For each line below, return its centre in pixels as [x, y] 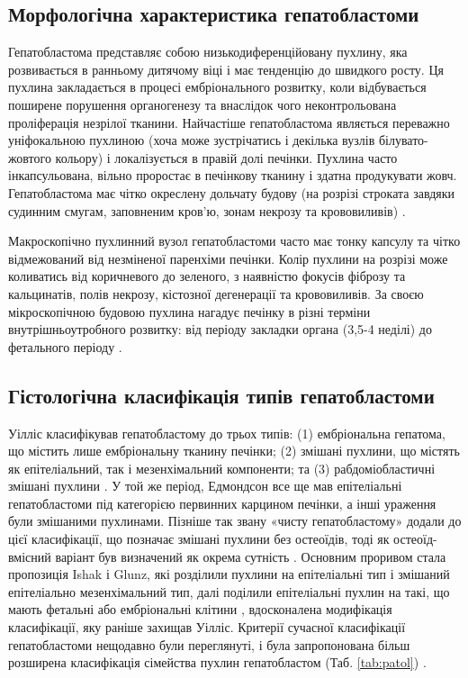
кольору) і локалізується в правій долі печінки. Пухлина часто [226, 157]
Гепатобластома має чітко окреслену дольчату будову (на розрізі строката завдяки [232, 192]
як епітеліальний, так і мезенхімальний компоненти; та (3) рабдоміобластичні [222, 468]
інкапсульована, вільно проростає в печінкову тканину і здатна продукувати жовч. [233, 175]
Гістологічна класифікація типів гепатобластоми [221, 395]
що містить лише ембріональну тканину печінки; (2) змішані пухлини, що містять [234, 451]
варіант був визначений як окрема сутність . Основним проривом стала [251, 556]
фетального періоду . [65, 346]
